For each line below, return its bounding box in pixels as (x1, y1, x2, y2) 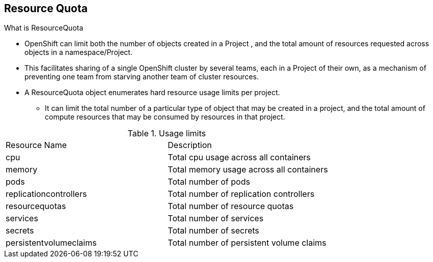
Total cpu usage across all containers (168, 152, 311, 163)
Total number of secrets (168, 225, 259, 236)
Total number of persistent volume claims (168, 238, 327, 248)
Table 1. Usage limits (127, 128, 206, 139)
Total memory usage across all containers (168, 164, 328, 175)
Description (168, 140, 212, 151)
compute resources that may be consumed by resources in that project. (45, 112, 285, 122)
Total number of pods (168, 177, 250, 187)
